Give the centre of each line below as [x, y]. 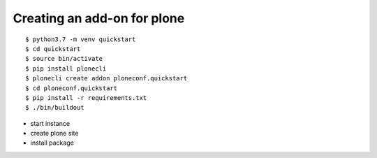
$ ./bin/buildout [55, 108]
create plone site [54, 134]
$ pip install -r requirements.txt [86, 98]
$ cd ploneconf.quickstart [72, 88]
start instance [50, 123]
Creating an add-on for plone [99, 18]
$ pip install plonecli [66, 69]
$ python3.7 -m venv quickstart [81, 39]
